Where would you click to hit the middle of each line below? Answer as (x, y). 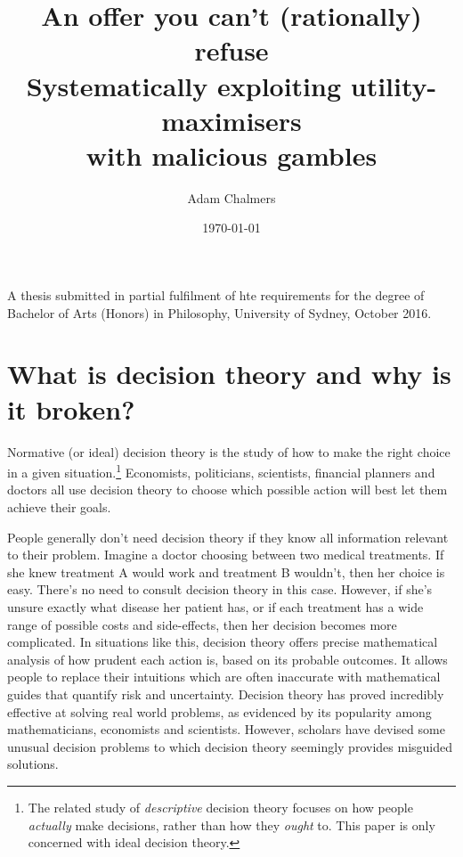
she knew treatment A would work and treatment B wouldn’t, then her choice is (226, 571)
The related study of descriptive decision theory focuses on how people (220, 807)
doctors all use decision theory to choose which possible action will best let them (227, 490)
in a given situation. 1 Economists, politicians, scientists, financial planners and (221, 471)
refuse (231, 50)
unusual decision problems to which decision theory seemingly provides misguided (230, 746)
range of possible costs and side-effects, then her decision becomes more (202, 624)
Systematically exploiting (184, 85)
